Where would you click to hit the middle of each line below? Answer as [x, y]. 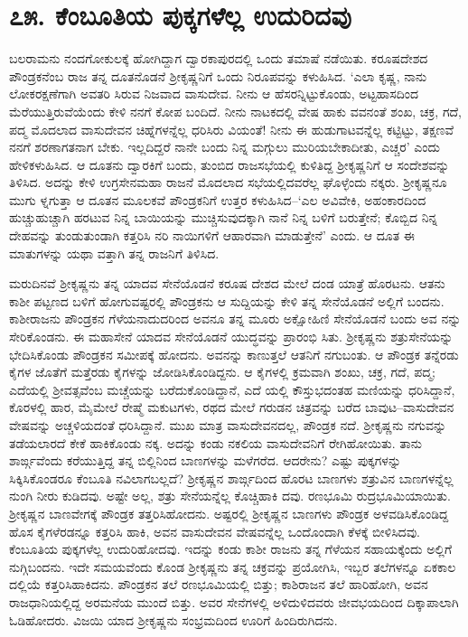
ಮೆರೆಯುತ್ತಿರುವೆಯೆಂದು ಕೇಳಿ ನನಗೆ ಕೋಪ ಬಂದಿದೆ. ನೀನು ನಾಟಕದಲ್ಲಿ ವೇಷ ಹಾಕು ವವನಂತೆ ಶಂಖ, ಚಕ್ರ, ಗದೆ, [235, 111]
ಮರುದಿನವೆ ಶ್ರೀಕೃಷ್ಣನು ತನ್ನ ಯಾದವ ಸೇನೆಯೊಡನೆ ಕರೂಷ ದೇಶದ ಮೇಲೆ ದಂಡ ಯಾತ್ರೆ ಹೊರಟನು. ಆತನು [227, 283]
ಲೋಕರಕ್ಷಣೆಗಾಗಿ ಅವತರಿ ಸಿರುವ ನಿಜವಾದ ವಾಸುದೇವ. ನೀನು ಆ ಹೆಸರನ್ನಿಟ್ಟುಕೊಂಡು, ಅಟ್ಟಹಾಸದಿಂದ [214, 94]
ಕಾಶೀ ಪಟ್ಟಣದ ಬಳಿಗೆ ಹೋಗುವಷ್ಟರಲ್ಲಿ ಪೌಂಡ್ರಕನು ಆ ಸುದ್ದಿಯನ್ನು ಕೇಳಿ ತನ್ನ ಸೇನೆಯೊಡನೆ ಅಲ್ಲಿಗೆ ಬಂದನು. [227, 300]
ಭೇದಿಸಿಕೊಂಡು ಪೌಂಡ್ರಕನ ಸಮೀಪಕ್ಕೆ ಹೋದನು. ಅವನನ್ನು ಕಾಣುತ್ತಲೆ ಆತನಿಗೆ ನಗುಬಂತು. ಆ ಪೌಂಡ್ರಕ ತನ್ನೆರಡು [234, 354]
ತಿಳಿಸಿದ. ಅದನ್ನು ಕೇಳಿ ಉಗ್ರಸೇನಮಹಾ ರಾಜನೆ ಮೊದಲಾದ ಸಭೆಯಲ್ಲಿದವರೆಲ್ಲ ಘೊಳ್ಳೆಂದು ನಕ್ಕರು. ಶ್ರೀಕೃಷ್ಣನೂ [228, 182]
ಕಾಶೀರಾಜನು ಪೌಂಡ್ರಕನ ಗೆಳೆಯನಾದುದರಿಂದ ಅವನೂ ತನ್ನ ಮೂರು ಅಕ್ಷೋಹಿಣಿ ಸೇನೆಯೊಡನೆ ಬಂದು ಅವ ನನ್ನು [235, 318]
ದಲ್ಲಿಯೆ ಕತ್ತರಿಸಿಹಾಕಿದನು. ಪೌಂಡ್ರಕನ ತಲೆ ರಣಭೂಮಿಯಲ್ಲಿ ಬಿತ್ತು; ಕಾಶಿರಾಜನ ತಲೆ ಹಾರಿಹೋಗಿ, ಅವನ [219, 584]
